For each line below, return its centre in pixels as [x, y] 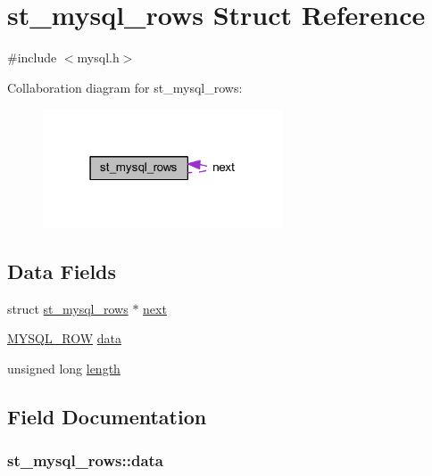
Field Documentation [107, 416]
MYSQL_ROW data [64, 338]
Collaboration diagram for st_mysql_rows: [125, 87]
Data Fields [62, 271]
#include [32, 57]
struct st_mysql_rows [68, 308]
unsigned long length [64, 368]
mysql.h [98, 57]
